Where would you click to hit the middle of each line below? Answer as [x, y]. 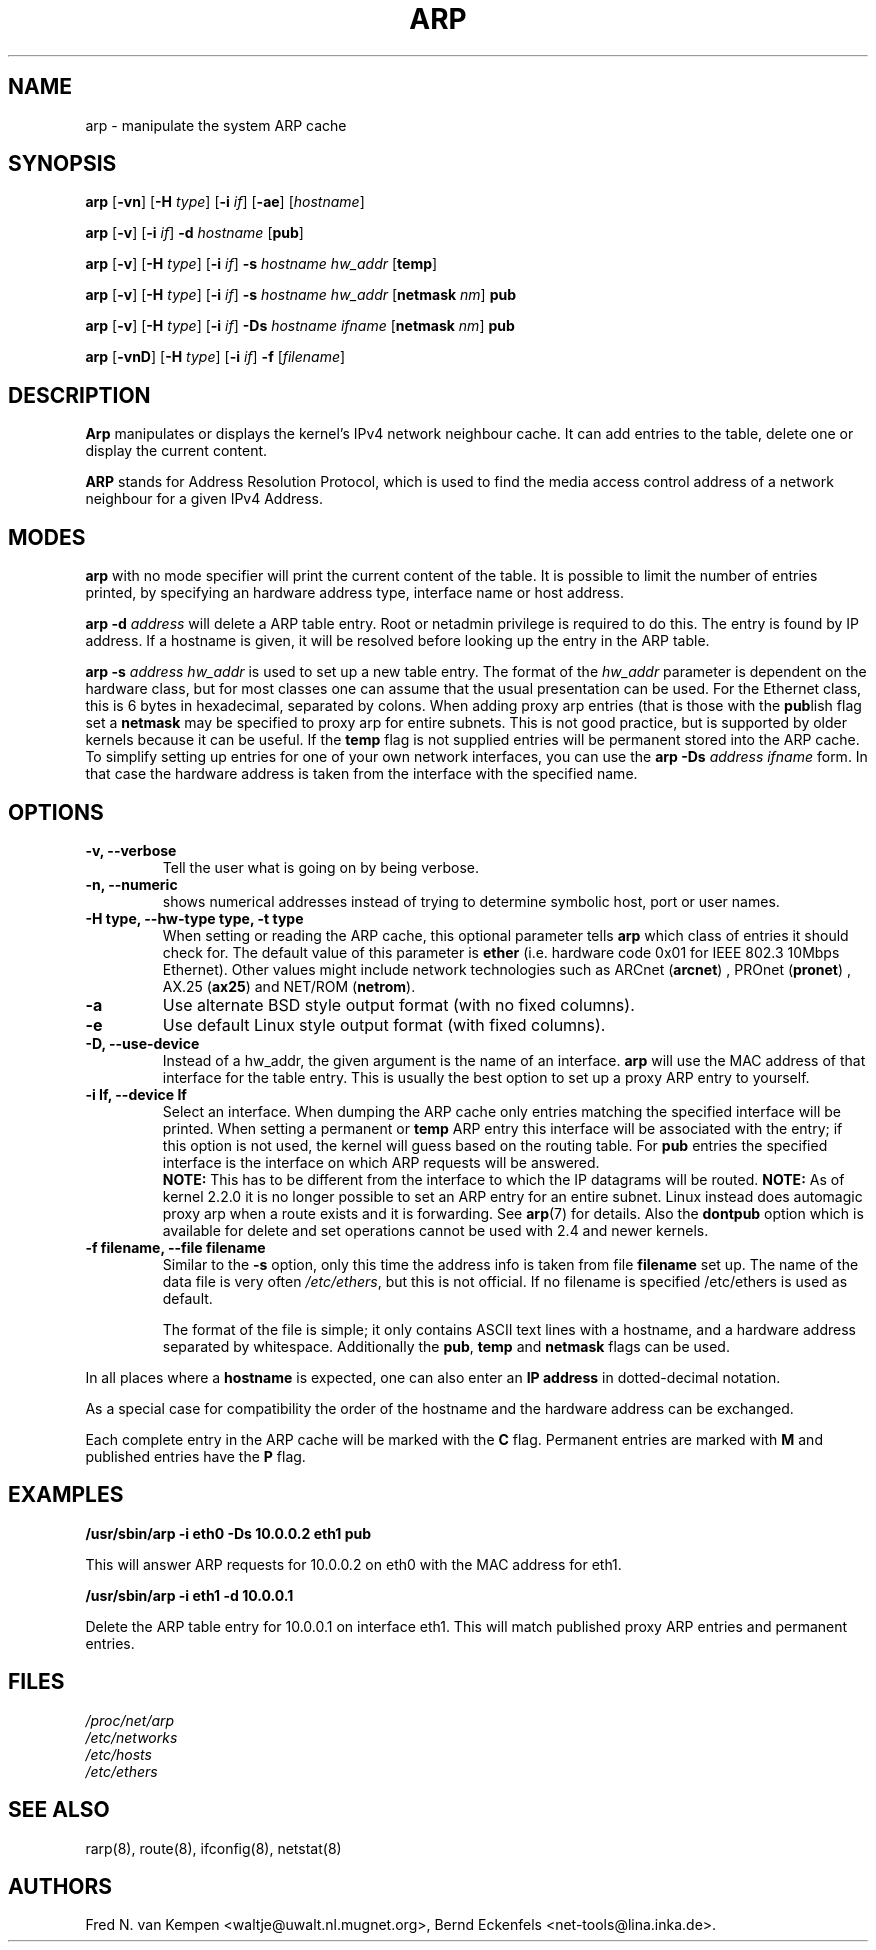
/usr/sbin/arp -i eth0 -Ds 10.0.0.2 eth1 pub [228, 1533]
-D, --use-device [142, 1043]
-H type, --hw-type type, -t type [194, 918]
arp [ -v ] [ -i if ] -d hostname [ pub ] [194, 233]
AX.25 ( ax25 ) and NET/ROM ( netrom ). [289, 986]
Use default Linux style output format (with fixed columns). [384, 1024]
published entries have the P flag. [195, 1456]
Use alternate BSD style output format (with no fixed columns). [398, 1004]
